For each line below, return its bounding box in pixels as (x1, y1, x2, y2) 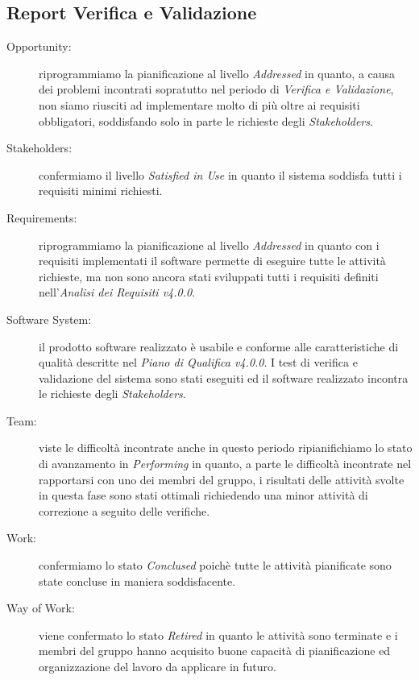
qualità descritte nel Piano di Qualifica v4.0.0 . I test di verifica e (39, 354, 358, 371)
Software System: (6, 310, 92, 327)
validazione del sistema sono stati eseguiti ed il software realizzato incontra (39, 369, 409, 386)
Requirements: (6, 209, 77, 226)
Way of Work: (6, 599, 75, 616)
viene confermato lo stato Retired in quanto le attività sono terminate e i (39, 626, 398, 643)
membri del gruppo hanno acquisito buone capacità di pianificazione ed (39, 642, 391, 659)
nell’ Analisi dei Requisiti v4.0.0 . (39, 284, 196, 301)
